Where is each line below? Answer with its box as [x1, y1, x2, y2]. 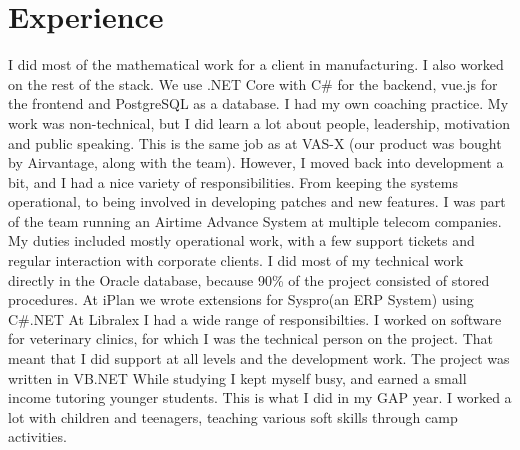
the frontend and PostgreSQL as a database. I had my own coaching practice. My [8, 93, 509, 114]
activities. [8, 426, 67, 447]
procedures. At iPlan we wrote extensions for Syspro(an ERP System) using [8, 289, 474, 310]
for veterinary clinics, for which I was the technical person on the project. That [8, 328, 494, 349]
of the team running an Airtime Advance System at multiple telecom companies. [8, 210, 502, 231]
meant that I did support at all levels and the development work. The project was [8, 348, 510, 369]
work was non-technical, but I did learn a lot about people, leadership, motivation [8, 112, 510, 133]
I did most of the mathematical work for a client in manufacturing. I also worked [8, 54, 504, 75]
